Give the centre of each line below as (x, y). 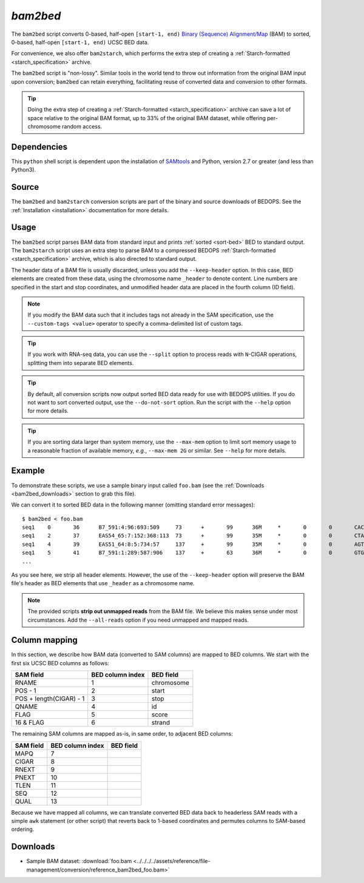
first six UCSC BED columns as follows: (60, 663)
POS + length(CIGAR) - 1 (50, 699)
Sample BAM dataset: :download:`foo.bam (79, 861)
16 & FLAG (30, 723)
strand (160, 723)
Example (28, 471)
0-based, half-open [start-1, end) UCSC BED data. (80, 42)
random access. (82, 127)
